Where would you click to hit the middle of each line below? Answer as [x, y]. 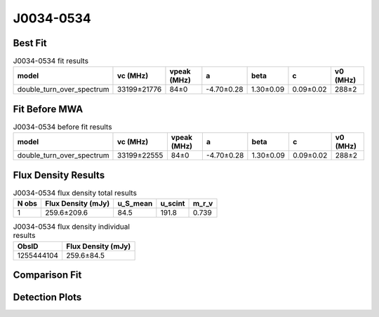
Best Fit [30, 43]
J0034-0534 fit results [51, 61]
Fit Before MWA [48, 109]
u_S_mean [135, 204]
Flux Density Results [59, 175]
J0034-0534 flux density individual [71, 227]
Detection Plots [47, 297]
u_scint [173, 204]
